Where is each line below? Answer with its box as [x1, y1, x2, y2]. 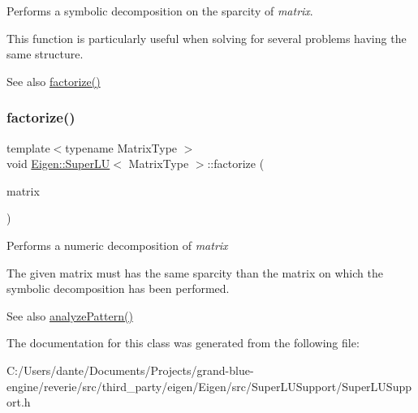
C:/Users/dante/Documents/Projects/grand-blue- [6, 361, 254, 378]
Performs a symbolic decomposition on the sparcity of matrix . [6, 2, 313, 19]
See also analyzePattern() [6, 307, 133, 324]
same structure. [6, 45, 84, 62]
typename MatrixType [65, 139, 178, 156]
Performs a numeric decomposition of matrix [6, 236, 228, 253]
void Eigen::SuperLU [6, 155, 110, 172]
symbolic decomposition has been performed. [6, 280, 230, 297]
